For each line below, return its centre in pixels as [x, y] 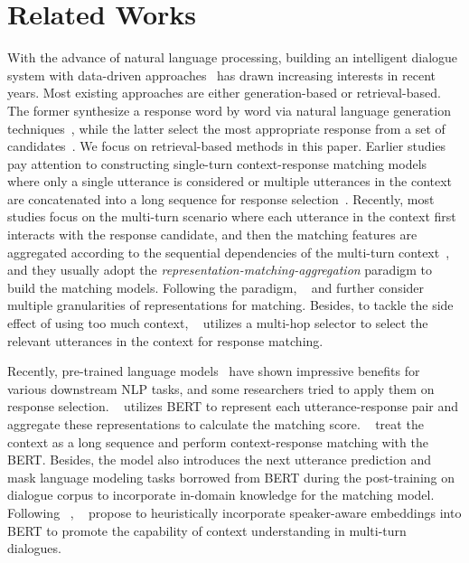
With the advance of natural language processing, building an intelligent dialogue [233, 57]
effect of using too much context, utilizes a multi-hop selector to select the [218, 323]
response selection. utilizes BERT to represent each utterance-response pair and [233, 406]
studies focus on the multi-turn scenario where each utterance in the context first [232, 216]
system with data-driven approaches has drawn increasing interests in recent [222, 75]
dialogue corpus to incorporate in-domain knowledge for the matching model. [221, 495]
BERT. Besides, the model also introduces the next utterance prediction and [220, 460]
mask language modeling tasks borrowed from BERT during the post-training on [231, 477]
